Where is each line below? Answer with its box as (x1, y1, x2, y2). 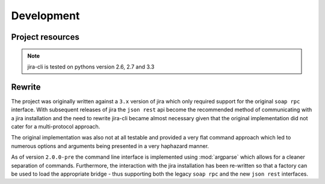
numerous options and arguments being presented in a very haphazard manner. (11, 142, 209, 150)
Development (11, 9, 80, 22)
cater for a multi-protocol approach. (11, 123, 101, 130)
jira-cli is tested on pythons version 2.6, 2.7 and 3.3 (27, 63, 155, 70)
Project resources (11, 32, 79, 42)
